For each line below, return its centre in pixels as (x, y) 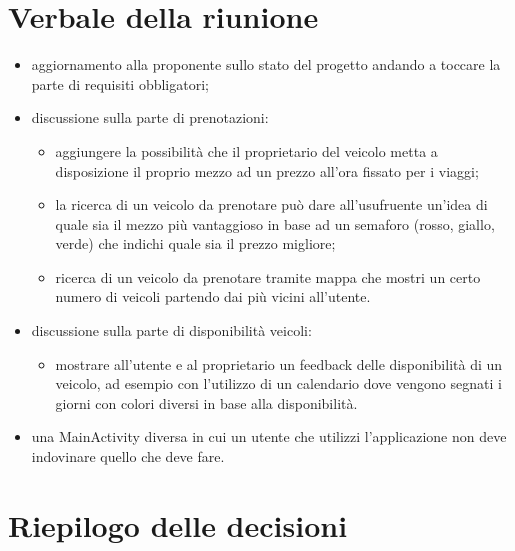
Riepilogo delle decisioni (178, 524)
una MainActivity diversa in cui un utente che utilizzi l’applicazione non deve (269, 436)
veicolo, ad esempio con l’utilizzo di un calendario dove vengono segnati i (278, 383)
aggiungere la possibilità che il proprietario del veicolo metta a (246, 150)
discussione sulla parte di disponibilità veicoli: (171, 330)
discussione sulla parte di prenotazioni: (150, 117)
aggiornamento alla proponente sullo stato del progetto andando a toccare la (266, 64)
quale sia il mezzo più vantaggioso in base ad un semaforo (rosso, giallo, (275, 223)
